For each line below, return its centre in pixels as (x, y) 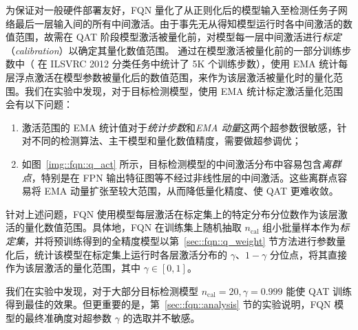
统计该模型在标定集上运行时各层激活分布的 (130, 254)
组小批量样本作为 (301, 227)
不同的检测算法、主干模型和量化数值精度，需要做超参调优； (166, 141)
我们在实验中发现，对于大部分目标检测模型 (102, 290)
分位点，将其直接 (308, 254)
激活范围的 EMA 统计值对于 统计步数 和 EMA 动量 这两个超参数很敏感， (179, 127)
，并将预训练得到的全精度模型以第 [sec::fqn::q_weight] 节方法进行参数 (180, 240)
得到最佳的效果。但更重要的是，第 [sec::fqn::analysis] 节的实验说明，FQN (168, 304)
